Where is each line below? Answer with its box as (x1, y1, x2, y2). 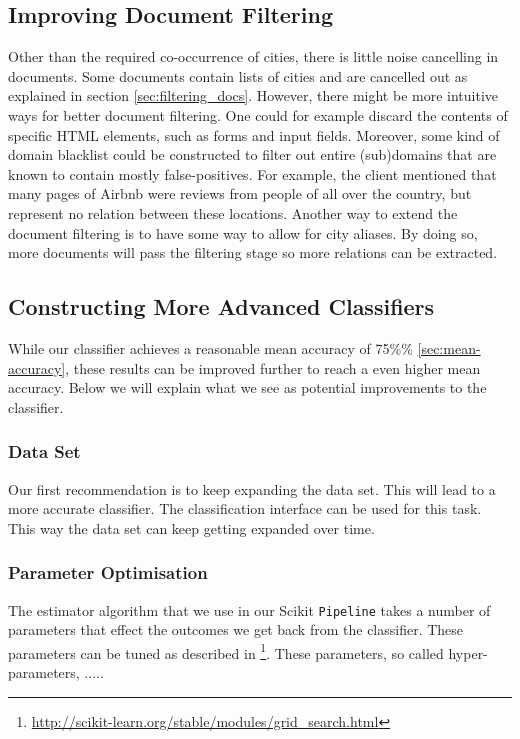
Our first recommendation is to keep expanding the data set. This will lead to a (8, 478, 496, 499)
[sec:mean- (417, 337, 481, 358)
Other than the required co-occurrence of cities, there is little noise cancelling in (8, 46, 499, 67)
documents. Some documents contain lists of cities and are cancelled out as (8, 65, 468, 86)
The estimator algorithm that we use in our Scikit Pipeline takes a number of (8, 599, 491, 620)
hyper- (448, 642, 488, 663)
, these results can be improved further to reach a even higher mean (65, 357, 481, 378)
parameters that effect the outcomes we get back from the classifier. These (8, 619, 464, 640)
